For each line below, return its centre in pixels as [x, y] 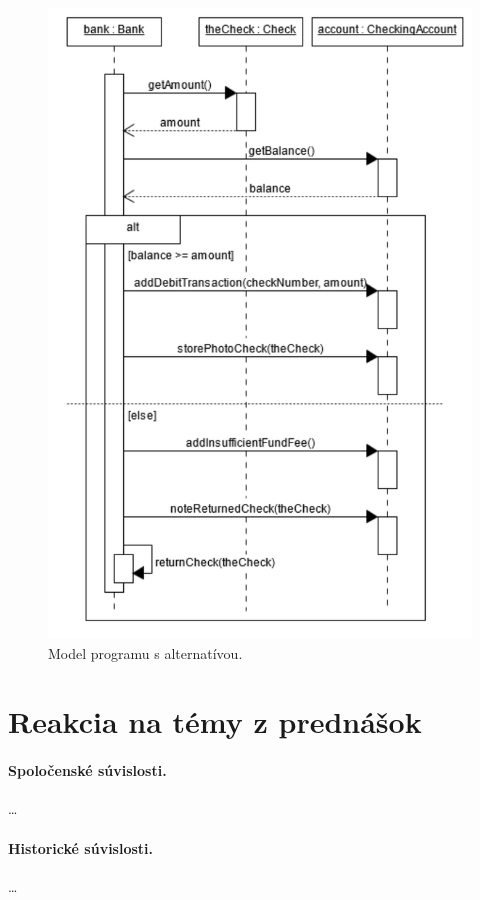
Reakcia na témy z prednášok [215, 721]
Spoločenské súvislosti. [87, 770]
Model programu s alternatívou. [145, 652]
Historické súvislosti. [81, 847]
